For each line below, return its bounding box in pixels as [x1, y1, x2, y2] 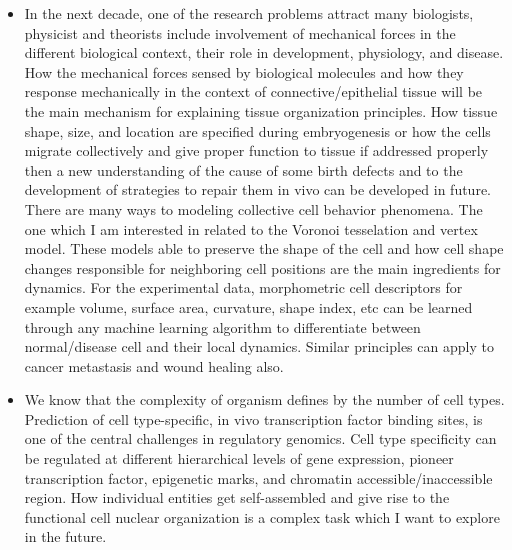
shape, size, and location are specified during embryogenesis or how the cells [24, 120, 491, 141]
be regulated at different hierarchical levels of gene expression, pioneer [24, 448, 454, 469]
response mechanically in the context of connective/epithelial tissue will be [24, 81, 483, 102]
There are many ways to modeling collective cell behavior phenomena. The [24, 198, 483, 219]
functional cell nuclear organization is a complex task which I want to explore [24, 506, 500, 527]
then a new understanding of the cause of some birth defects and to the [24, 159, 463, 180]
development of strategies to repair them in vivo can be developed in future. [24, 179, 491, 200]
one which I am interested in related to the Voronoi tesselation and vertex [24, 218, 478, 239]
